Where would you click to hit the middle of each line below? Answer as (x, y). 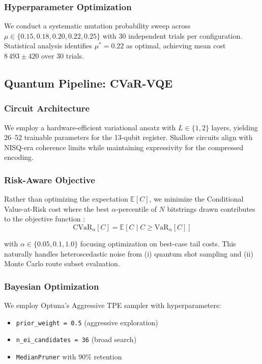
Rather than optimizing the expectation (66, 199)
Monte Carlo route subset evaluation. (62, 263)
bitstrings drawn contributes (211, 208)
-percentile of (136, 208)
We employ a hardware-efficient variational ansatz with (90, 127)
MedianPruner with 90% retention (69, 356)
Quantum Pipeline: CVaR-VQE (89, 83)
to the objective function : (45, 219)
